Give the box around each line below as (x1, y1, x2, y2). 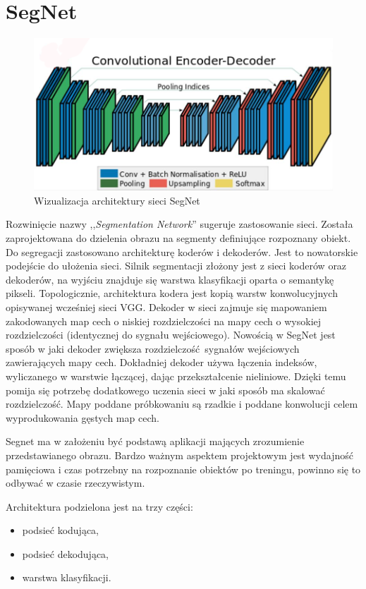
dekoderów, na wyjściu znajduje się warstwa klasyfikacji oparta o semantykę (6, 272, 334, 286)
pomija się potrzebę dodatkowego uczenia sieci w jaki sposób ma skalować (6, 382, 325, 397)
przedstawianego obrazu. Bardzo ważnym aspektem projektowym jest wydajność (6, 447, 353, 462)
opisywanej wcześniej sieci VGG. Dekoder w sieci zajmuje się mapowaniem (6, 299, 327, 314)
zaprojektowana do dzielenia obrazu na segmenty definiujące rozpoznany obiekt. (6, 231, 351, 245)
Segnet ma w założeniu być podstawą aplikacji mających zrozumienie (6, 434, 305, 449)
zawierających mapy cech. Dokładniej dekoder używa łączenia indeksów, (6, 355, 317, 370)
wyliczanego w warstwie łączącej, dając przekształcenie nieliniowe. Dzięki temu (6, 368, 346, 383)
